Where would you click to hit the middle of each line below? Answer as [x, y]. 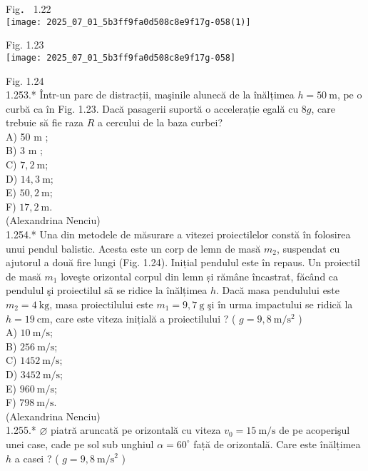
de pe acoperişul [315, 430]
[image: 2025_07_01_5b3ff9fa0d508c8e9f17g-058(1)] [128, 22]
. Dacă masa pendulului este [278, 290]
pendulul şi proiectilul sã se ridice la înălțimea [107, 290]
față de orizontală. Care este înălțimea [277, 444]
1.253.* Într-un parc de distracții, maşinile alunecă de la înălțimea [150, 95]
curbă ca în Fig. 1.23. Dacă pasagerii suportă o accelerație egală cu [152, 108]
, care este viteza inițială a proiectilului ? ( [143, 318]
